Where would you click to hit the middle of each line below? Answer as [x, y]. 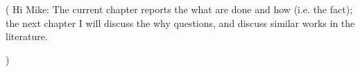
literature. [27, 36]
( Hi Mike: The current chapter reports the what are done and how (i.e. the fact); [179, 9]
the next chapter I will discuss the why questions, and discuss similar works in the [180, 22]
